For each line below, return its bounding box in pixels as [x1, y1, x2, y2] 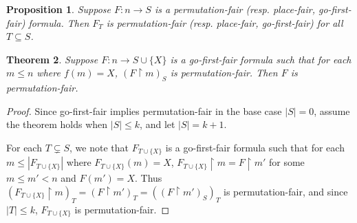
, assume [314, 103, 350, 118]
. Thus [134, 171, 162, 185]
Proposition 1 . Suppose [6, 2, 111, 16]
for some [268, 155, 305, 169]
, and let [140, 117, 175, 131]
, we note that [69, 140, 129, 154]
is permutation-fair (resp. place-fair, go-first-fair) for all [106, 15, 343, 30]
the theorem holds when [6, 117, 108, 131]
